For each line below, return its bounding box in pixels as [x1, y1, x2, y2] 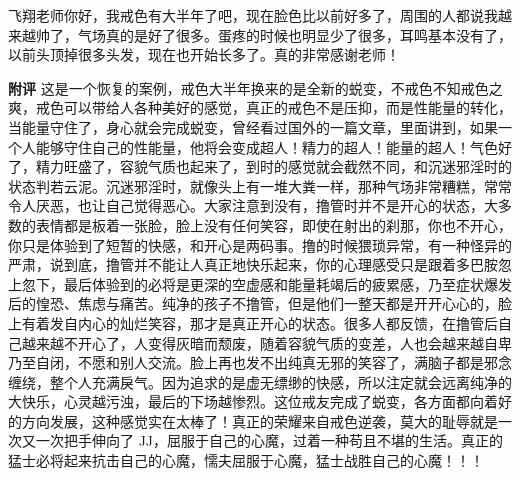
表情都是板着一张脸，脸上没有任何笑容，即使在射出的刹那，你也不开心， [35, 214, 512, 235]
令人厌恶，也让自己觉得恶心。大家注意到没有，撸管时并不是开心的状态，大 [8, 195, 498, 216]
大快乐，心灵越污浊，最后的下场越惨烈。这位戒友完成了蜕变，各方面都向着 [8, 391, 498, 412]
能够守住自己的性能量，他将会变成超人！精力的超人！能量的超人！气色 [35, 136, 498, 157]
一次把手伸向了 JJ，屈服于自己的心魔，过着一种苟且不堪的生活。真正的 [35, 430, 504, 451]
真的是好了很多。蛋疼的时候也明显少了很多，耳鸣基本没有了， [105, 24, 512, 45]
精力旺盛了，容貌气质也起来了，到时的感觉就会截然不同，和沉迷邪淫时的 [35, 156, 512, 177]
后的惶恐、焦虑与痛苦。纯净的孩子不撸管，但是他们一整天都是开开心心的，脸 [8, 293, 512, 314]
